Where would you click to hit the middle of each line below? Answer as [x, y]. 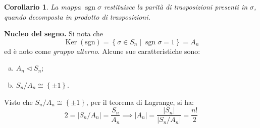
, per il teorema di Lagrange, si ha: [140, 102]
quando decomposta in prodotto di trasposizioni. [77, 16]
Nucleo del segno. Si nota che [54, 34]
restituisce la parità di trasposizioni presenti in [176, 7]
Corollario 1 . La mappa [42, 7]
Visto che [18, 102]
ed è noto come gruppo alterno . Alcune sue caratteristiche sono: [102, 51]
